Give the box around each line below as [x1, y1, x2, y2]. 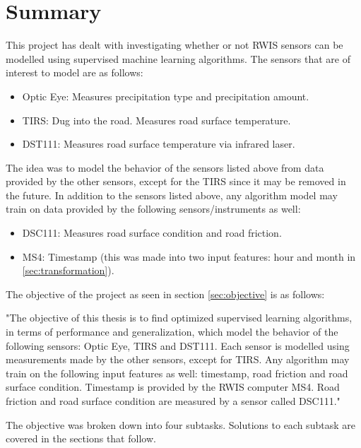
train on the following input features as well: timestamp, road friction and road [6, 365, 348, 380]
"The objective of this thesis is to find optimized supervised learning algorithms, [6, 310, 353, 325]
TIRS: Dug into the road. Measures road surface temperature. [22, 112, 291, 127]
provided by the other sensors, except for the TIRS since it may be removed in [6, 174, 346, 189]
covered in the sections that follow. [6, 431, 156, 446]
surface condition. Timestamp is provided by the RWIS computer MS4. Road [6, 379, 340, 394]
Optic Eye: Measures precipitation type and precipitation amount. [22, 88, 309, 103]
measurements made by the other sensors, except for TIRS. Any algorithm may [6, 352, 350, 367]
